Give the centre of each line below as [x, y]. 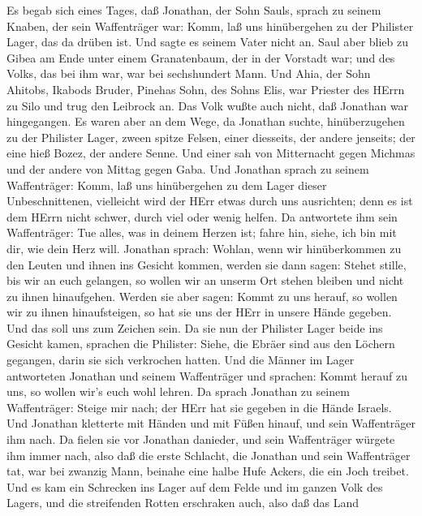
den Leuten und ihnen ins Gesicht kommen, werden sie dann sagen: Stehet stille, [207, 264]
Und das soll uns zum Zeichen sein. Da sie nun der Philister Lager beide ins [195, 327]
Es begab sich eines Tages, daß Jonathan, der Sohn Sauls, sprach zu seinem [194, 10]
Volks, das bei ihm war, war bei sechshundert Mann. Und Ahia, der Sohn [189, 73]
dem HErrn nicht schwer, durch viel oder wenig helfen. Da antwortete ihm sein [202, 216]
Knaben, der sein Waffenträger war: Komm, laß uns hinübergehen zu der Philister [210, 26]
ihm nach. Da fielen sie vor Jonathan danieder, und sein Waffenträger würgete [201, 439]
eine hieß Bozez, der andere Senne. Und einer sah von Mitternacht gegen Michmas [211, 153]
